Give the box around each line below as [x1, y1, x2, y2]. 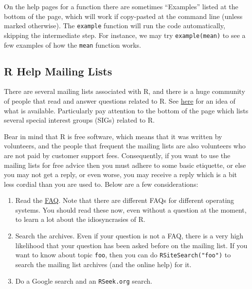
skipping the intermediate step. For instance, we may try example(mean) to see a [4, 30, 246, 40]
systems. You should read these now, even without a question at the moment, [15, 204, 247, 215]
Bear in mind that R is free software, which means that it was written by [4, 131, 222, 141]
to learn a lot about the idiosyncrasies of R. [15, 214, 145, 224]
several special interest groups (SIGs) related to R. [4, 115, 155, 125]
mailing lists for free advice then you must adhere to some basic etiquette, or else [4, 160, 246, 170]
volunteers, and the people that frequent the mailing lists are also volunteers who [4, 141, 246, 151]
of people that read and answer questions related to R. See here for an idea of [4, 95, 235, 106]
